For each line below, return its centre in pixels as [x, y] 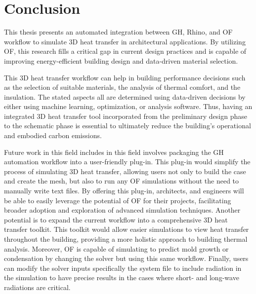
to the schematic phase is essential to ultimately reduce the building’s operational [128, 126]
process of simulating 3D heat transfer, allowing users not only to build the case [125, 171]
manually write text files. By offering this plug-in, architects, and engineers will [124, 191]
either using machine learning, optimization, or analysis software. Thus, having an [128, 106]
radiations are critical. [37, 287]
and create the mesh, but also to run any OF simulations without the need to [122, 181]
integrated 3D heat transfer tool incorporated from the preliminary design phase [126, 116]
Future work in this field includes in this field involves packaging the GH [114, 152]
